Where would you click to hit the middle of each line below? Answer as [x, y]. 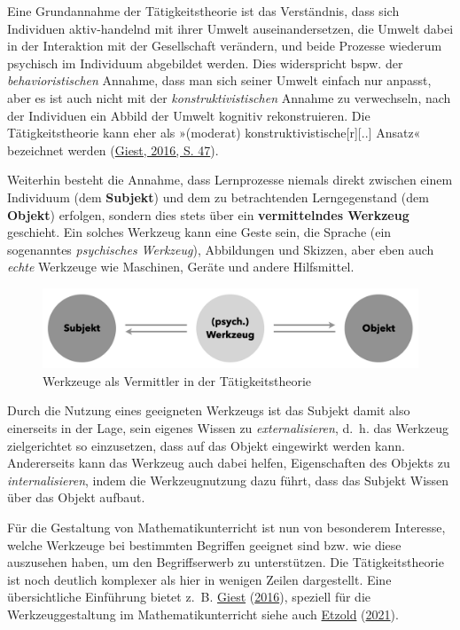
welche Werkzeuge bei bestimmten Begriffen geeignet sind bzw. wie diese [204, 544]
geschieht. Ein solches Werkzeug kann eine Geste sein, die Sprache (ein [199, 232]
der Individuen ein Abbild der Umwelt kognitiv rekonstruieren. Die [189, 115]
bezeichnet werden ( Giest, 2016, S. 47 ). [113, 150]
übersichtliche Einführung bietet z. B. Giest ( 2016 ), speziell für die [189, 597]
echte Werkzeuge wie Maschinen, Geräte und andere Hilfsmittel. [181, 267]
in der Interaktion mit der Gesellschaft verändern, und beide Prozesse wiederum [225, 46]
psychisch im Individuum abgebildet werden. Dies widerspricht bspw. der [205, 63]
